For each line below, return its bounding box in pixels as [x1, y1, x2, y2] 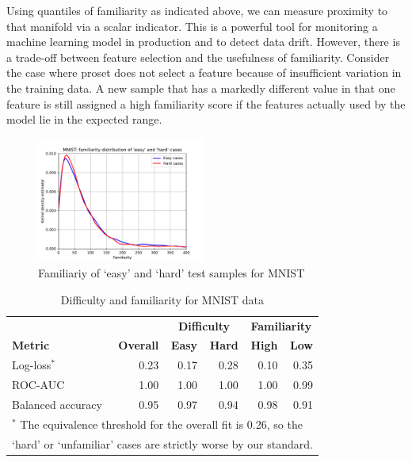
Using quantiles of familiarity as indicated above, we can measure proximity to [6, 2, 388, 18]
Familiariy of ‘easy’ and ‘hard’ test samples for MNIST [38, 265, 305, 281]
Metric [12, 337, 50, 353]
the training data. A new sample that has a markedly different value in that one [6, 79, 395, 96]
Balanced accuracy [12, 395, 102, 412]
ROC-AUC [12, 376, 65, 393]
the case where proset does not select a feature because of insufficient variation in [6, 64, 402, 81]
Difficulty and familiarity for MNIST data [60, 291, 265, 307]
